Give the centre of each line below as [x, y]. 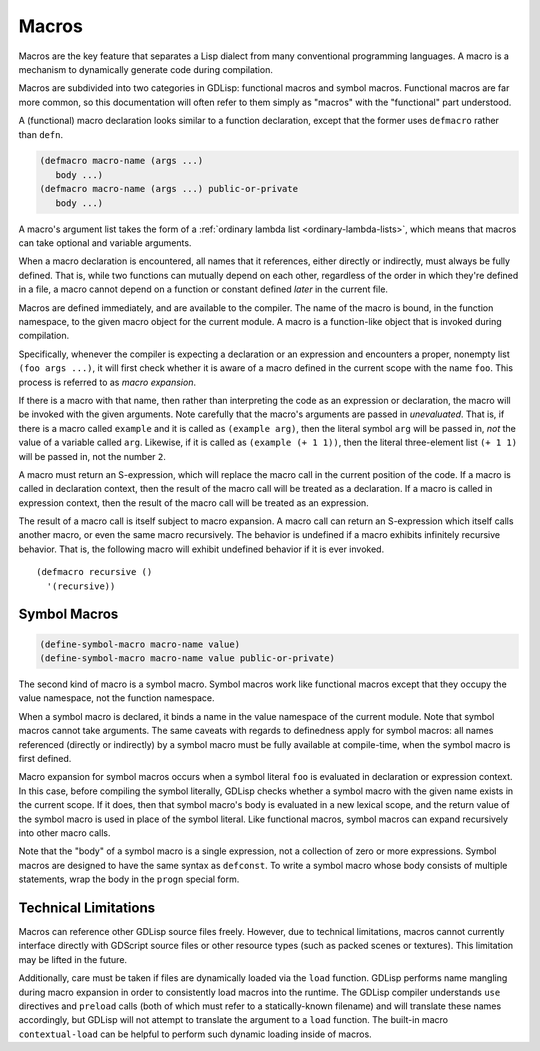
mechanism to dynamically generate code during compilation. [146, 69]
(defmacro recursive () [94, 572]
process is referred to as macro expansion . [107, 382]
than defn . [41, 134]
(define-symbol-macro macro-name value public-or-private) [187, 658]
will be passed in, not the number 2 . [92, 456]
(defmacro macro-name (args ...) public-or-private [169, 189]
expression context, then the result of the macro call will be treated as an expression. [193, 502]
